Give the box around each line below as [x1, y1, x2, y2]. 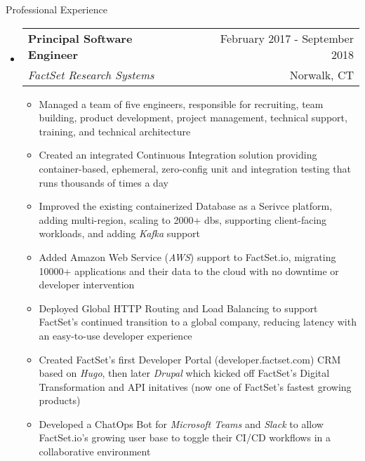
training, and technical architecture [39, 123, 191, 138]
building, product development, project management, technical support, [39, 110, 347, 125]
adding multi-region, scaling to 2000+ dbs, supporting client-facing [39, 212, 327, 227]
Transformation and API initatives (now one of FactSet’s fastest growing [39, 379, 352, 394]
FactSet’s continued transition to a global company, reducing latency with [39, 314, 357, 329]
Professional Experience [6, 2, 107, 16]
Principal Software [27, 29, 133, 46]
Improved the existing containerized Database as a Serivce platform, [39, 199, 333, 213]
